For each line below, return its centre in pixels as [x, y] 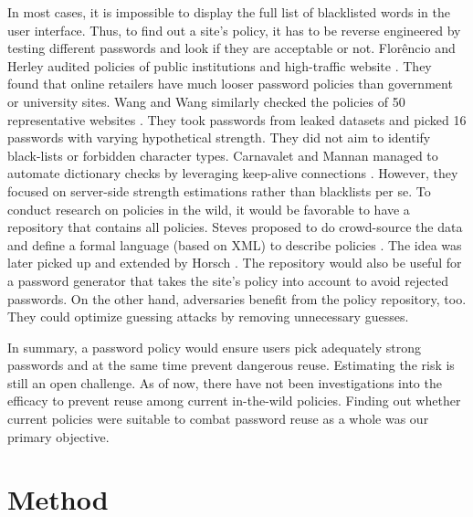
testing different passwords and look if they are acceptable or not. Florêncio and [231, 48]
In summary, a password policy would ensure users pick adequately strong [215, 347]
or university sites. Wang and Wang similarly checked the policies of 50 [206, 101]
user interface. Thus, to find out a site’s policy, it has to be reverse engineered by [234, 30]
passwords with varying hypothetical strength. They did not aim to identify [219, 137]
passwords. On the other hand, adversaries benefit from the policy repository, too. [237, 298]
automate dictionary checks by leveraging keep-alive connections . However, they [233, 173]
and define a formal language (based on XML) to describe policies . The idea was [235, 244]
